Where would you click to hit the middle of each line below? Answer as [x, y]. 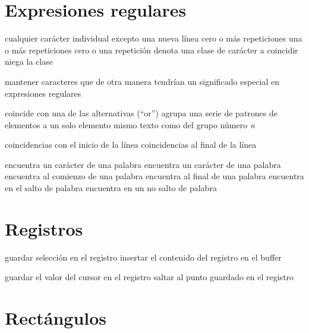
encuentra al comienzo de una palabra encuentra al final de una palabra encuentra [154, 176]
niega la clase [29, 61]
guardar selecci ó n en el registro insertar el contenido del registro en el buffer [143, 257]
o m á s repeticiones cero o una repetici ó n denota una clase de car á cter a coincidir [152, 50]
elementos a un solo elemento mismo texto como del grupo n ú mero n [130, 124]
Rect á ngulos [56, 318]
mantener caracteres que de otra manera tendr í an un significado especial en [142, 81]
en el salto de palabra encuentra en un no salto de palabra [111, 188]
